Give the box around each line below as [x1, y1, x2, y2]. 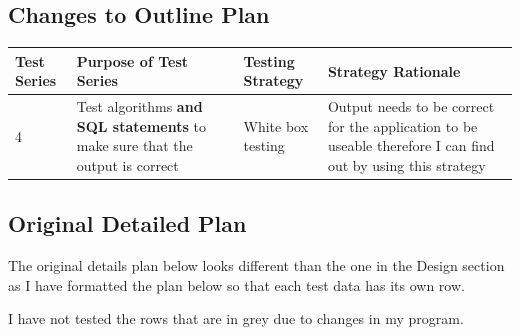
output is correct [76, 154, 179, 175]
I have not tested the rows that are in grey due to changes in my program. [8, 308, 464, 329]
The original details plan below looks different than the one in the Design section [8, 255, 505, 276]
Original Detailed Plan [8, 208, 247, 239]
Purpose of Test [76, 50, 189, 71]
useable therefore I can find [327, 135, 495, 156]
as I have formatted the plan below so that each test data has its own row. [8, 274, 465, 295]
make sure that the [76, 135, 193, 156]
